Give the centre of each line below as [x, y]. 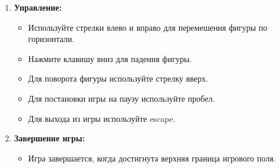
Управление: [38, 7]
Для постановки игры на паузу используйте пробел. [122, 98]
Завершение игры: [50, 138]
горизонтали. [51, 39]
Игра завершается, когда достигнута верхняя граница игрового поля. [152, 158]
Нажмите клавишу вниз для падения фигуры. [110, 58]
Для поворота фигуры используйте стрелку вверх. [118, 78]
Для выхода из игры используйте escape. [102, 118]
